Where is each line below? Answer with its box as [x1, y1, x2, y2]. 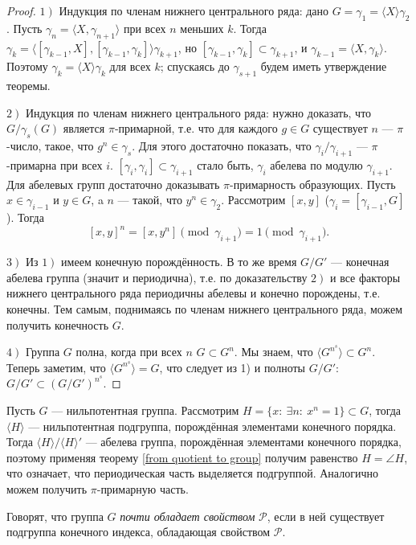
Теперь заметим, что [6, 359, 106, 375]
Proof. [6, 2, 36, 18]
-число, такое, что [6, 137, 94, 154]
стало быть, [197, 156, 254, 173]
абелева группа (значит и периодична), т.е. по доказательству [6, 268, 308, 285]
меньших [180, 19, 224, 36]
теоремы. [6, 77, 51, 94]
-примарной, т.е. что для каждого [114, 120, 278, 137]
